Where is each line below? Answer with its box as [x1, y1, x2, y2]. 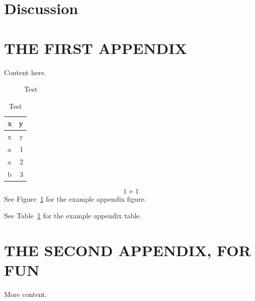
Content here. [4, 67, 46, 77]
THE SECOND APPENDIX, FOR [4, 240, 251, 261]
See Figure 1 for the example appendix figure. [4, 193, 147, 204]
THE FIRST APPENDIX [4, 37, 187, 58]
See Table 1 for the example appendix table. [4, 210, 142, 221]
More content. [4, 289, 47, 299]
